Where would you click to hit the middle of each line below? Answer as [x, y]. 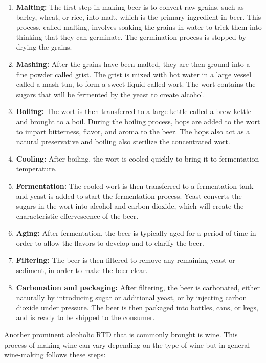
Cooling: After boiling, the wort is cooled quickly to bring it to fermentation [138, 158]
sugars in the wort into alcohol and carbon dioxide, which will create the [130, 206]
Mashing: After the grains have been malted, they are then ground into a [133, 64]
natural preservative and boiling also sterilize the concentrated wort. [123, 141]
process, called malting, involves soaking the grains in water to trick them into [139, 27]
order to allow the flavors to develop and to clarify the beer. [110, 243]
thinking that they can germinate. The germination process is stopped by [131, 37]
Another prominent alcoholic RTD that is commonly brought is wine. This [121, 335]
